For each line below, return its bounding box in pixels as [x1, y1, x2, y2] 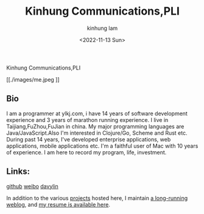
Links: [6, 166, 30, 177]
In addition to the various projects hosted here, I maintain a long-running [6, 194, 188, 202]
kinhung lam [86, 24, 118, 32]
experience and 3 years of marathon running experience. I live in [6, 116, 169, 123]
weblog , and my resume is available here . [6, 201, 111, 208]
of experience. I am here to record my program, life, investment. [6, 148, 167, 156]
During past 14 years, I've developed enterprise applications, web [6, 135, 171, 143]
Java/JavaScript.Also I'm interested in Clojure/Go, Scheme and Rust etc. [6, 129, 188, 137]
